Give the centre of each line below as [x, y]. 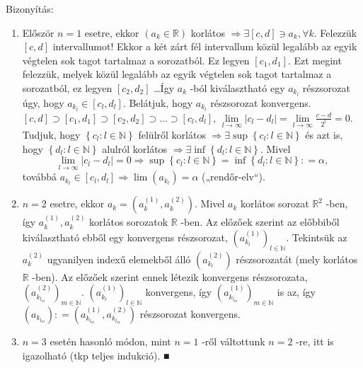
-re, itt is [315, 341]
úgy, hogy [43, 102]
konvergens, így [179, 292]
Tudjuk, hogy [51, 134]
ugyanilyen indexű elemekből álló [119, 259]
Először [38, 32]
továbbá [40, 177]
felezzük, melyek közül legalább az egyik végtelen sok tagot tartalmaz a [177, 74]
